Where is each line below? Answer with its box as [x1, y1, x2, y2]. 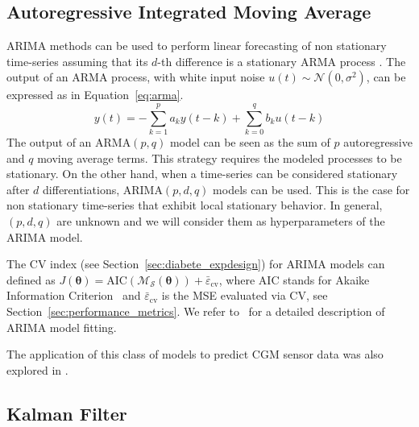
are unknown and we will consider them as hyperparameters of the [56, 213, 385, 230]
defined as [6, 271, 56, 288]
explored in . [6, 361, 68, 378]
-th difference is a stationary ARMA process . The [157, 52, 406, 69]
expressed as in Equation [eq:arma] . [6, 86, 184, 103]
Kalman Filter [6, 400, 127, 425]
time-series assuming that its [6, 52, 148, 69]
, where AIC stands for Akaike [218, 271, 370, 288]
